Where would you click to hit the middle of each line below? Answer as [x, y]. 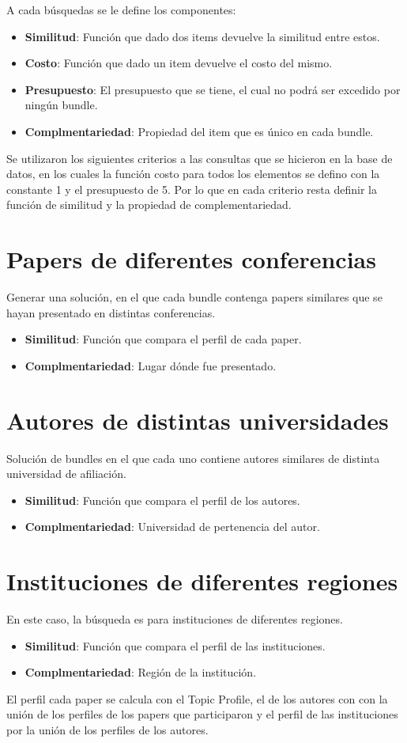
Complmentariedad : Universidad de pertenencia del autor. [172, 527]
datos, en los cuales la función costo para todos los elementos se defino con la [193, 174]
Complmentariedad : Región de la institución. [141, 672]
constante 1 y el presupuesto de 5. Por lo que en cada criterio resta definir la [192, 189]
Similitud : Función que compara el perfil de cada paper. [163, 339]
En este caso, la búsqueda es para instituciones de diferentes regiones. [175, 619]
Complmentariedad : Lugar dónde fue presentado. [151, 365]
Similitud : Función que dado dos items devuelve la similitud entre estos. [202, 36]
